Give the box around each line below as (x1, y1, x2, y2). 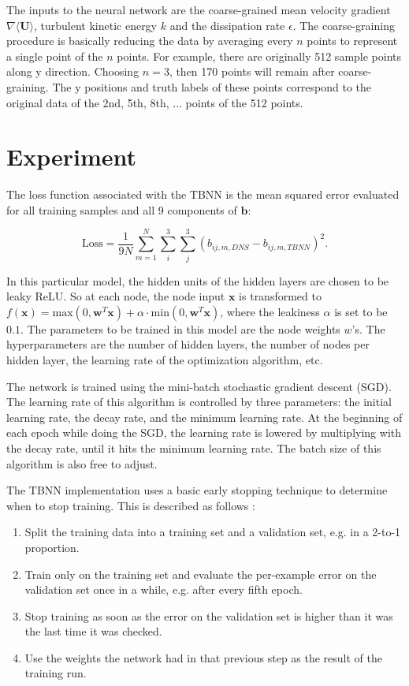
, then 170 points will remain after (169, 63, 335, 80)
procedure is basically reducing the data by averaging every (6, 32, 293, 49)
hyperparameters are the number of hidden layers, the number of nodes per (6, 336, 370, 352)
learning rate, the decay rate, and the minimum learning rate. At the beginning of (6, 408, 403, 425)
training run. (24, 665, 87, 681)
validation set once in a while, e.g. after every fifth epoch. (24, 581, 303, 598)
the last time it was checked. (24, 623, 162, 639)
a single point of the (6, 47, 103, 64)
